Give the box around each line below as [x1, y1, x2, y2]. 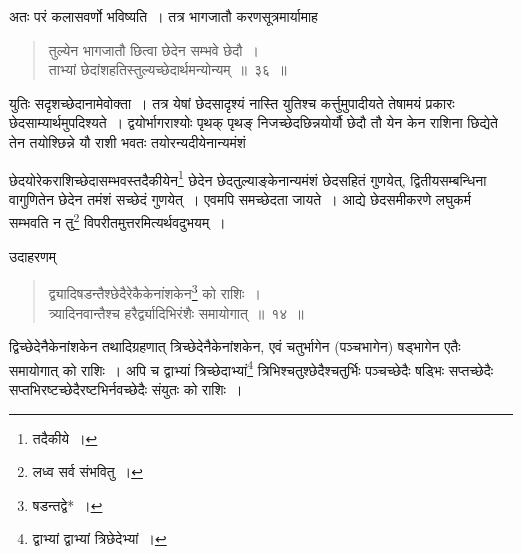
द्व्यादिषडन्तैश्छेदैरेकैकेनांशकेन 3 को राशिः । [48, 280, 261, 303]
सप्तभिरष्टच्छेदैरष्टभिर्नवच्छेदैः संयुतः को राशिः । [9, 378, 243, 399]
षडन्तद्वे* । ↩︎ [32, 494, 103, 515]
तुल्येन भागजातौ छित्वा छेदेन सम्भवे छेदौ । [48, 39, 259, 60]
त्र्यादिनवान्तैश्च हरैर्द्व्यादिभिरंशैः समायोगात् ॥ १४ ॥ [48, 302, 304, 323]
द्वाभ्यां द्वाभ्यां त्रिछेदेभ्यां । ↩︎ [32, 528, 167, 549]
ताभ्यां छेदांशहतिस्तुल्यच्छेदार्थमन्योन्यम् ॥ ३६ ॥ [48, 59, 287, 80]
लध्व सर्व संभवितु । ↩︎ [32, 461, 143, 482]
